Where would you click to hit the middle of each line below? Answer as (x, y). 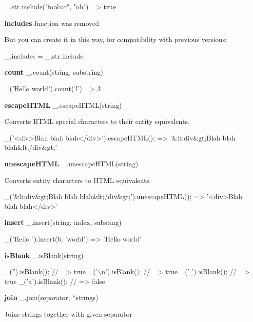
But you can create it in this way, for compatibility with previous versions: (116, 39)
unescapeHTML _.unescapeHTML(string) (71, 163)
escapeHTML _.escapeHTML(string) (63, 105)
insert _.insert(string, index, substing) (63, 222)
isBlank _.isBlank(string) (44, 255)
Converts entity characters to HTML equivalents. (78, 180)
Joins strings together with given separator (68, 313)
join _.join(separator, (37, 297)
